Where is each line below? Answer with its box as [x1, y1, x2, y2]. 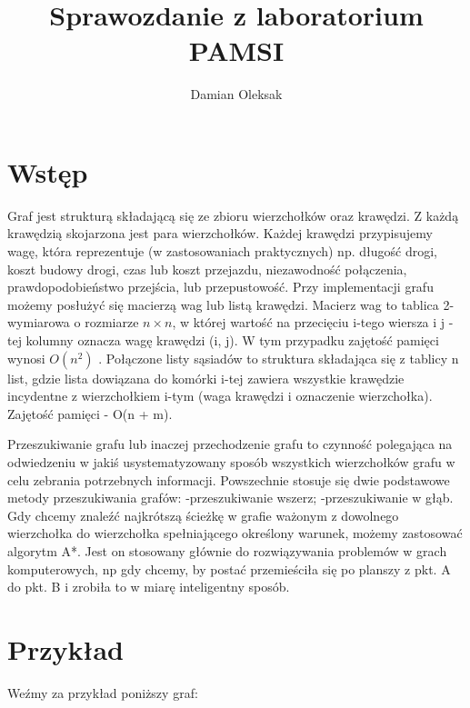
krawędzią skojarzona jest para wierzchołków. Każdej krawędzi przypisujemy [7, 224, 433, 243]
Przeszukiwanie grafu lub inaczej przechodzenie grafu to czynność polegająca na [7, 434, 453, 454]
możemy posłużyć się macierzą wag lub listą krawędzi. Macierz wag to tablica [7, 294, 439, 314]
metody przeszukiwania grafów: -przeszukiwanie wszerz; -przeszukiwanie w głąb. [7, 488, 454, 507]
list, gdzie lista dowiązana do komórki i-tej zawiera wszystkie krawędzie [7, 368, 405, 387]
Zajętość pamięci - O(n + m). [7, 404, 173, 423]
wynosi [7, 348, 45, 367]
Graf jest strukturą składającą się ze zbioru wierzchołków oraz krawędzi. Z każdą [7, 205, 459, 224]
